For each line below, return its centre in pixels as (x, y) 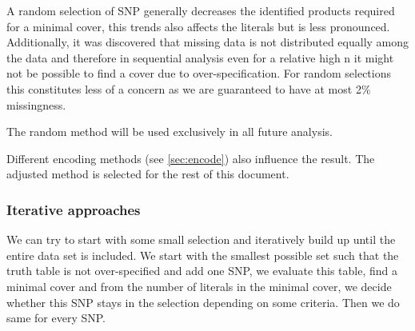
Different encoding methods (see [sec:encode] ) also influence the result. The (191, 158)
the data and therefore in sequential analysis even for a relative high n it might (200, 57)
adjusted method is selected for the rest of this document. (148, 174)
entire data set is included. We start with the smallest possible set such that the (203, 255)
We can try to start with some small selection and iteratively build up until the (201, 239)
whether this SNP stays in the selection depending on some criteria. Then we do (203, 302)
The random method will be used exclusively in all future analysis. (170, 132)
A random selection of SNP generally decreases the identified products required (201, 10)
